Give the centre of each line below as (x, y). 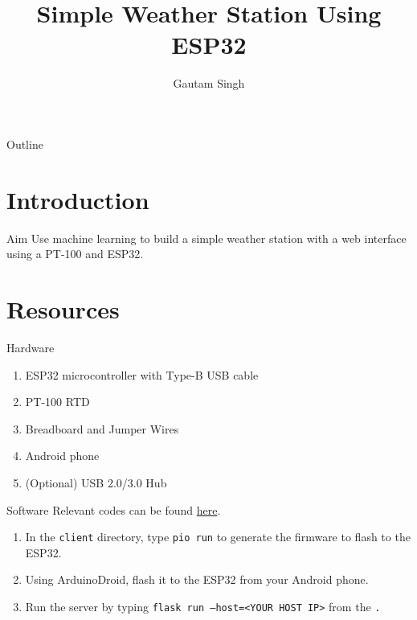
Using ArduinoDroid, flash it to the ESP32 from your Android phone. (197, 579)
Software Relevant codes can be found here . (114, 509)
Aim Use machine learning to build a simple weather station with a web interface (206, 238)
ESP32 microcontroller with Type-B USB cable (142, 374)
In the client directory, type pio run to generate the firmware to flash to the (218, 537)
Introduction (78, 199)
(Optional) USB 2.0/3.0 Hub (96, 482)
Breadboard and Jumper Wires (102, 428)
